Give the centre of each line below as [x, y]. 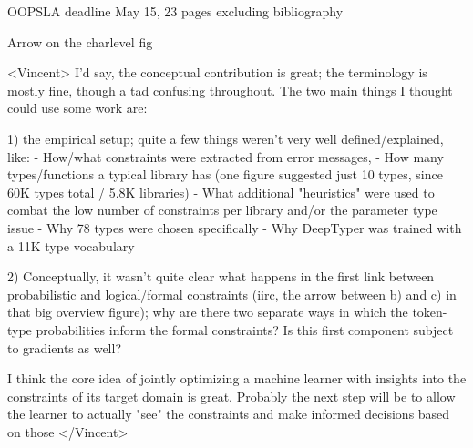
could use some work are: [77, 108]
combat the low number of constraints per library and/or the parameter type [222, 210]
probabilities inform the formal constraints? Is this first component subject [245, 329]
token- [430, 312]
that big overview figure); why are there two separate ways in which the [208, 312]
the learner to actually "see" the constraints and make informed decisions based [229, 414]
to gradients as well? [65, 347]
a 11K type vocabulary [71, 245]
